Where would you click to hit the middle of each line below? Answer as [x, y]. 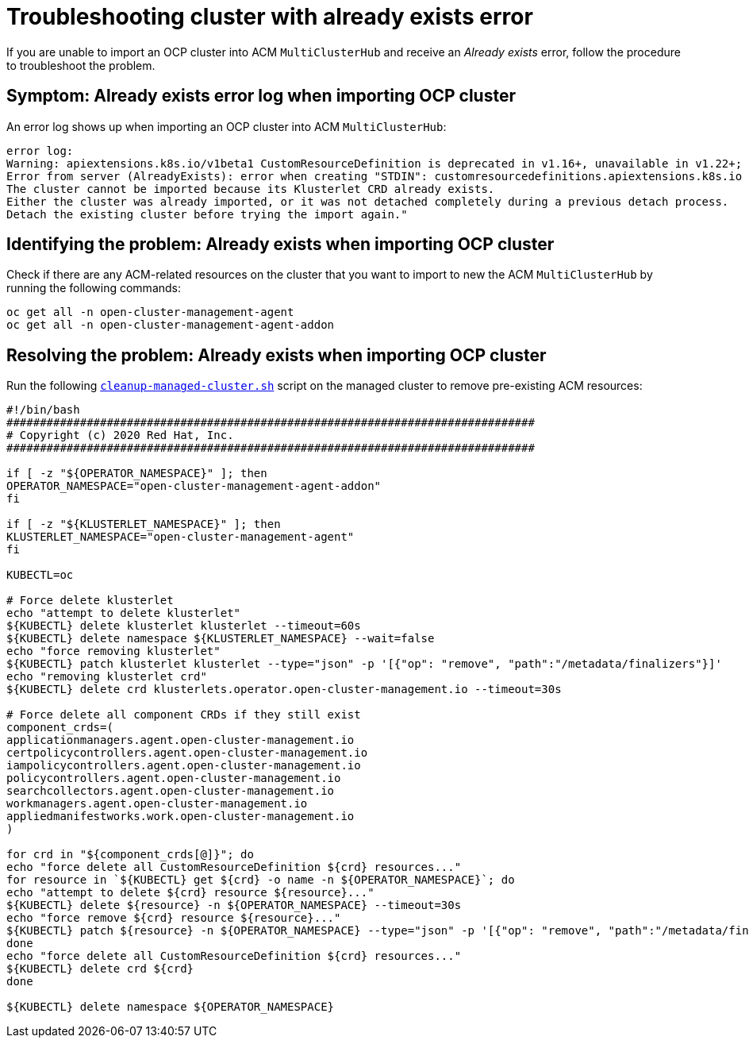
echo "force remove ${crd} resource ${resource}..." [174, 918]
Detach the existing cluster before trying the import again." [207, 214]
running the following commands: [94, 288]
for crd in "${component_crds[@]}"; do [130, 855]
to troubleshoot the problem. [81, 65]
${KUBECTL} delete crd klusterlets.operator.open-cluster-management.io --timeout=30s [284, 690]
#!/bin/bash [43, 410]
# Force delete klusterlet [90, 601]
